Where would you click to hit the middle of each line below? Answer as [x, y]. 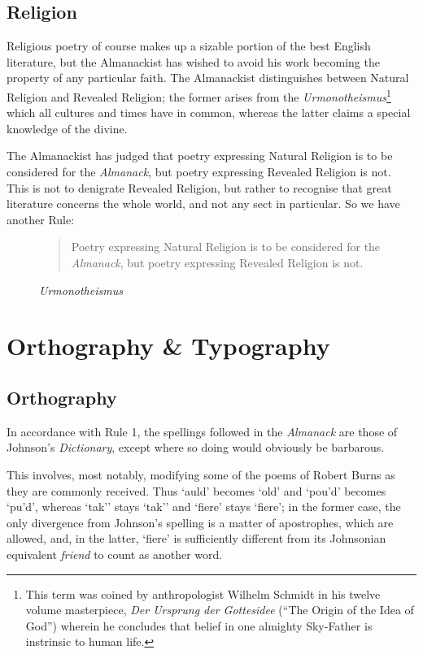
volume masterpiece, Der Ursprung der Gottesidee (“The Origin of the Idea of [220, 610]
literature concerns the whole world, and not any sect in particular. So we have [203, 204]
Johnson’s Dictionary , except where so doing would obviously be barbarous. [196, 447]
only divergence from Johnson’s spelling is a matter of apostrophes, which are [200, 522]
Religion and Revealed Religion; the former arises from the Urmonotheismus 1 [199, 95]
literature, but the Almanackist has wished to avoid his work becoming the [193, 61]
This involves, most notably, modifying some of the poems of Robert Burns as [201, 474]
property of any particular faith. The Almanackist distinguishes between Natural [208, 78]
